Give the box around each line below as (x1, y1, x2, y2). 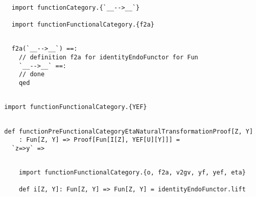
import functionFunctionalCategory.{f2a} (11, 20, 154, 28)
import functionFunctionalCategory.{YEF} (4, 103, 147, 111)
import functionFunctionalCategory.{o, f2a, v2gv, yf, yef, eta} (18, 169, 246, 177)
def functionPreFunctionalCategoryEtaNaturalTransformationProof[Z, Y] (4, 127, 253, 135)
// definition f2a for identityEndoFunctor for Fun (18, 53, 198, 61)
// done (18, 71, 45, 78)
